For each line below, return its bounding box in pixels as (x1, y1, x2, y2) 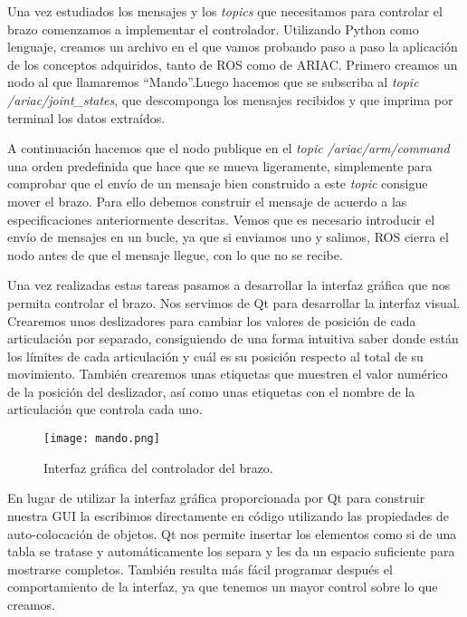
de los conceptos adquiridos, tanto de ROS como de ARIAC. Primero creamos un (7, 54, 458, 73)
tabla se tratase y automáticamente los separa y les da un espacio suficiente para (7, 542, 455, 561)
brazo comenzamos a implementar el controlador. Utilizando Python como (7, 19, 419, 38)
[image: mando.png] (43, 432, 160, 446)
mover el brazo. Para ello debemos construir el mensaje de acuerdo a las (7, 191, 407, 210)
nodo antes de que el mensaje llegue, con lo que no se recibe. (7, 245, 343, 264)
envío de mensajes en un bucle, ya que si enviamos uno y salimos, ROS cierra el (7, 227, 449, 246)
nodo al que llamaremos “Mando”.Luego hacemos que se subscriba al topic (7, 72, 419, 92)
